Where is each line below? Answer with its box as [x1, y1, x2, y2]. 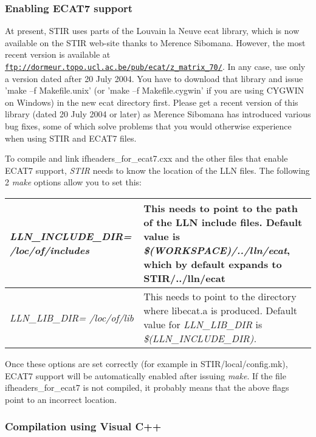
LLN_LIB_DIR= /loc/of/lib [10, 310, 134, 325]
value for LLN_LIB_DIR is [143, 317, 263, 331]
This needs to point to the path [143, 201, 298, 215]
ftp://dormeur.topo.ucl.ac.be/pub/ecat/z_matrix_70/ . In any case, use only [5, 60, 306, 72]
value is [143, 229, 180, 243]
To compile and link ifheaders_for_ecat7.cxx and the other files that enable [5, 152, 288, 165]
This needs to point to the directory [143, 289, 297, 303]
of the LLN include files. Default [143, 215, 303, 229]
